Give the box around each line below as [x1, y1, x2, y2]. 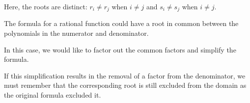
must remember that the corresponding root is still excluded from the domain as [4, 80, 247, 90]
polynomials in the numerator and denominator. [4, 28, 149, 38]
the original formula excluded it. [4, 90, 101, 100]
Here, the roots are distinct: [4, 1, 87, 11]
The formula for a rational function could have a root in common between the [4, 18, 239, 28]
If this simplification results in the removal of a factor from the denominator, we [4, 70, 246, 80]
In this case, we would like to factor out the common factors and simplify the [4, 44, 236, 54]
